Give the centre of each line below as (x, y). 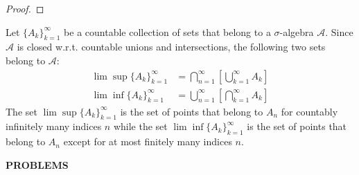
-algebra (297, 31)
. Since (339, 31)
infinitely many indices (54, 126)
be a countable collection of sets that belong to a (167, 31)
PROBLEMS (37, 164)
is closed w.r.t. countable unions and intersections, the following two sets (171, 47)
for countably (309, 111)
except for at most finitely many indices (148, 141)
